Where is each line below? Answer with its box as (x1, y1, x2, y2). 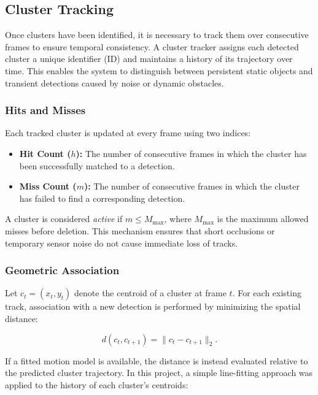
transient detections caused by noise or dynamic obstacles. (5, 76, 224, 89)
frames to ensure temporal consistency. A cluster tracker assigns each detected (5, 40, 299, 53)
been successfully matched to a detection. (19, 159, 175, 172)
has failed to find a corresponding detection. (19, 191, 185, 204)
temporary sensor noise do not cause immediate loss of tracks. (5, 236, 238, 249)
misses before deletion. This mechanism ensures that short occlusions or (5, 224, 275, 237)
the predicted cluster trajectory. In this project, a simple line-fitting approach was (5, 366, 313, 379)
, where (164, 212, 192, 225)
